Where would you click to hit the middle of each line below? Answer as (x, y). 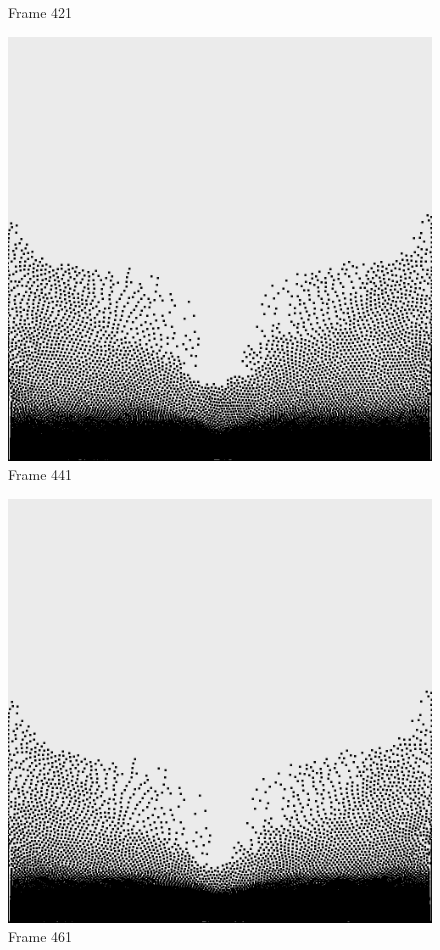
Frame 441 (40, 474)
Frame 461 (40, 936)
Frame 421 (40, 12)
